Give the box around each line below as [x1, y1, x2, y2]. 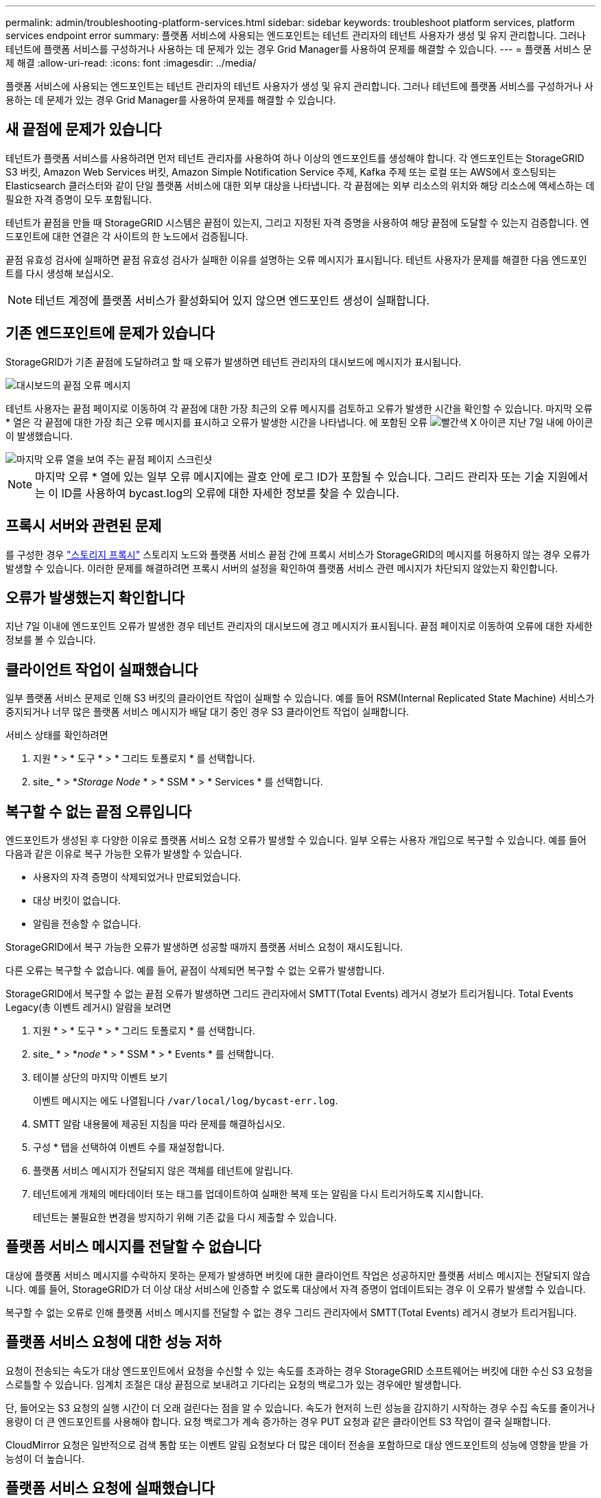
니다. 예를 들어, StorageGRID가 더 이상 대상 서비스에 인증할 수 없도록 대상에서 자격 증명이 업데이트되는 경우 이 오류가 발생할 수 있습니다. [5, 1283, 586, 1295]
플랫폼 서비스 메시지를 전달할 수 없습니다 [5, 1238, 261, 1256]
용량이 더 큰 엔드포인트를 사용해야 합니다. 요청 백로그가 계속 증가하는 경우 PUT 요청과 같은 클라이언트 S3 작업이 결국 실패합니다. [5, 1415, 551, 1427]
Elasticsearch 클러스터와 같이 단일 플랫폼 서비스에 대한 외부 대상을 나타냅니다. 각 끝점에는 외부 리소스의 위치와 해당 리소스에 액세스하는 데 [5, 179, 595, 191]
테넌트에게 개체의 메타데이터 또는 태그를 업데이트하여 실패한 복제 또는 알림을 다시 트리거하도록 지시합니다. [33, 1188, 484, 1200]
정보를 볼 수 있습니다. [5, 634, 96, 646]
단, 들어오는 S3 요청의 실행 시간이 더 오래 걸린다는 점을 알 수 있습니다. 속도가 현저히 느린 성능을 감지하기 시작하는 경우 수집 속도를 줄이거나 [5, 1401, 596, 1414]
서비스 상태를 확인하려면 [5, 729, 108, 741]
